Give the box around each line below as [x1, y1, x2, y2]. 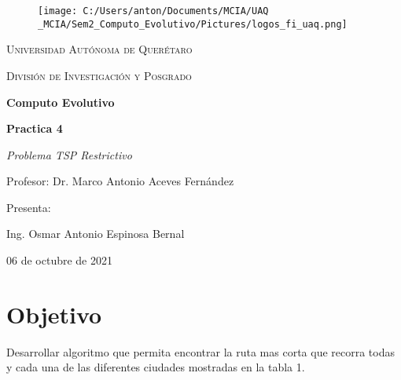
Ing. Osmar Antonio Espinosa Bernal [6, 225, 185, 242]
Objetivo [6, 298, 102, 330]
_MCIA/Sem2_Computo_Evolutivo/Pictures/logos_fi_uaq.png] [38, 18, 348, 30]
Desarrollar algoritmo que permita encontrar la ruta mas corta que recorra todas [6, 343, 395, 360]
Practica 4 [6, 120, 63, 137]
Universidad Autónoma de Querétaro [6, 41, 193, 57]
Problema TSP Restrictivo [6, 146, 132, 163]
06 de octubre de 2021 [6, 252, 112, 269]
